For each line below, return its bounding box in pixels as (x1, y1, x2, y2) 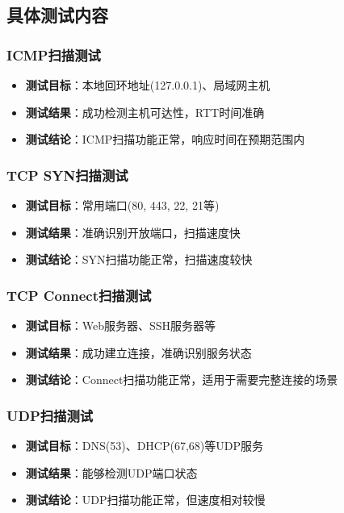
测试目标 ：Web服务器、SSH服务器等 (25, 317, 216, 333)
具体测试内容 (6, 2, 108, 27)
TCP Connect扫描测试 (6, 285, 152, 305)
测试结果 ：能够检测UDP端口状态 (25, 464, 198, 481)
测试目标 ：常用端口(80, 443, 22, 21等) (25, 197, 220, 213)
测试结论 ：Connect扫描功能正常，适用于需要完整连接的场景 (25, 371, 338, 388)
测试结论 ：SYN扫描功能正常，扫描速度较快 (25, 251, 253, 268)
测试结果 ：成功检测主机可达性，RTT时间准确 (25, 103, 265, 120)
